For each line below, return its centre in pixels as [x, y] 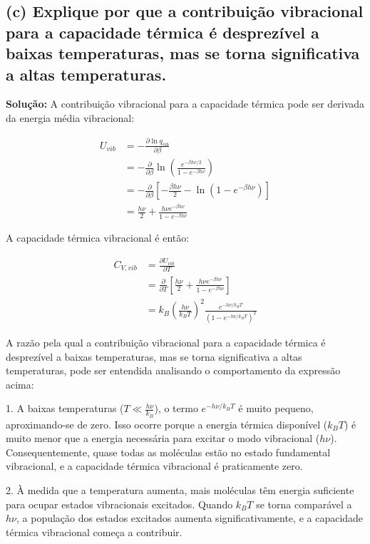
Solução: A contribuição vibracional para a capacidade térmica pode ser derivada [185, 104]
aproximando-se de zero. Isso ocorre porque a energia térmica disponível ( [167, 424]
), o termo [176, 408]
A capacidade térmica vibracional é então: [98, 238]
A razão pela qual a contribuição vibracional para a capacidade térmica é [166, 342]
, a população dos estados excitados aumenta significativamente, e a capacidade [190, 518]
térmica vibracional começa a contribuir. [94, 532]
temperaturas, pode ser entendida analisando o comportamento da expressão [173, 370]
